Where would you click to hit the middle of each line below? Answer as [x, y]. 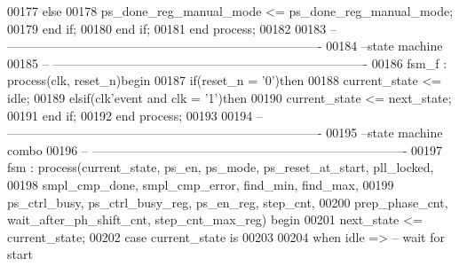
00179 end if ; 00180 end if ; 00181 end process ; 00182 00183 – [172, 28]
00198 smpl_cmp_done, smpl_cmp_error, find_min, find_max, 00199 [201, 184]
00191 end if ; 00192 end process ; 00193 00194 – [135, 115]
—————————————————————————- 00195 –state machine [225, 133]
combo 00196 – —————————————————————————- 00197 [225, 149]
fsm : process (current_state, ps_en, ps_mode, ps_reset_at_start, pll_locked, [221, 167]
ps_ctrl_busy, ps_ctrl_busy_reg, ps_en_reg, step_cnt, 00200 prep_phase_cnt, [228, 202]
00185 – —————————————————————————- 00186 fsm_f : [227, 63]
